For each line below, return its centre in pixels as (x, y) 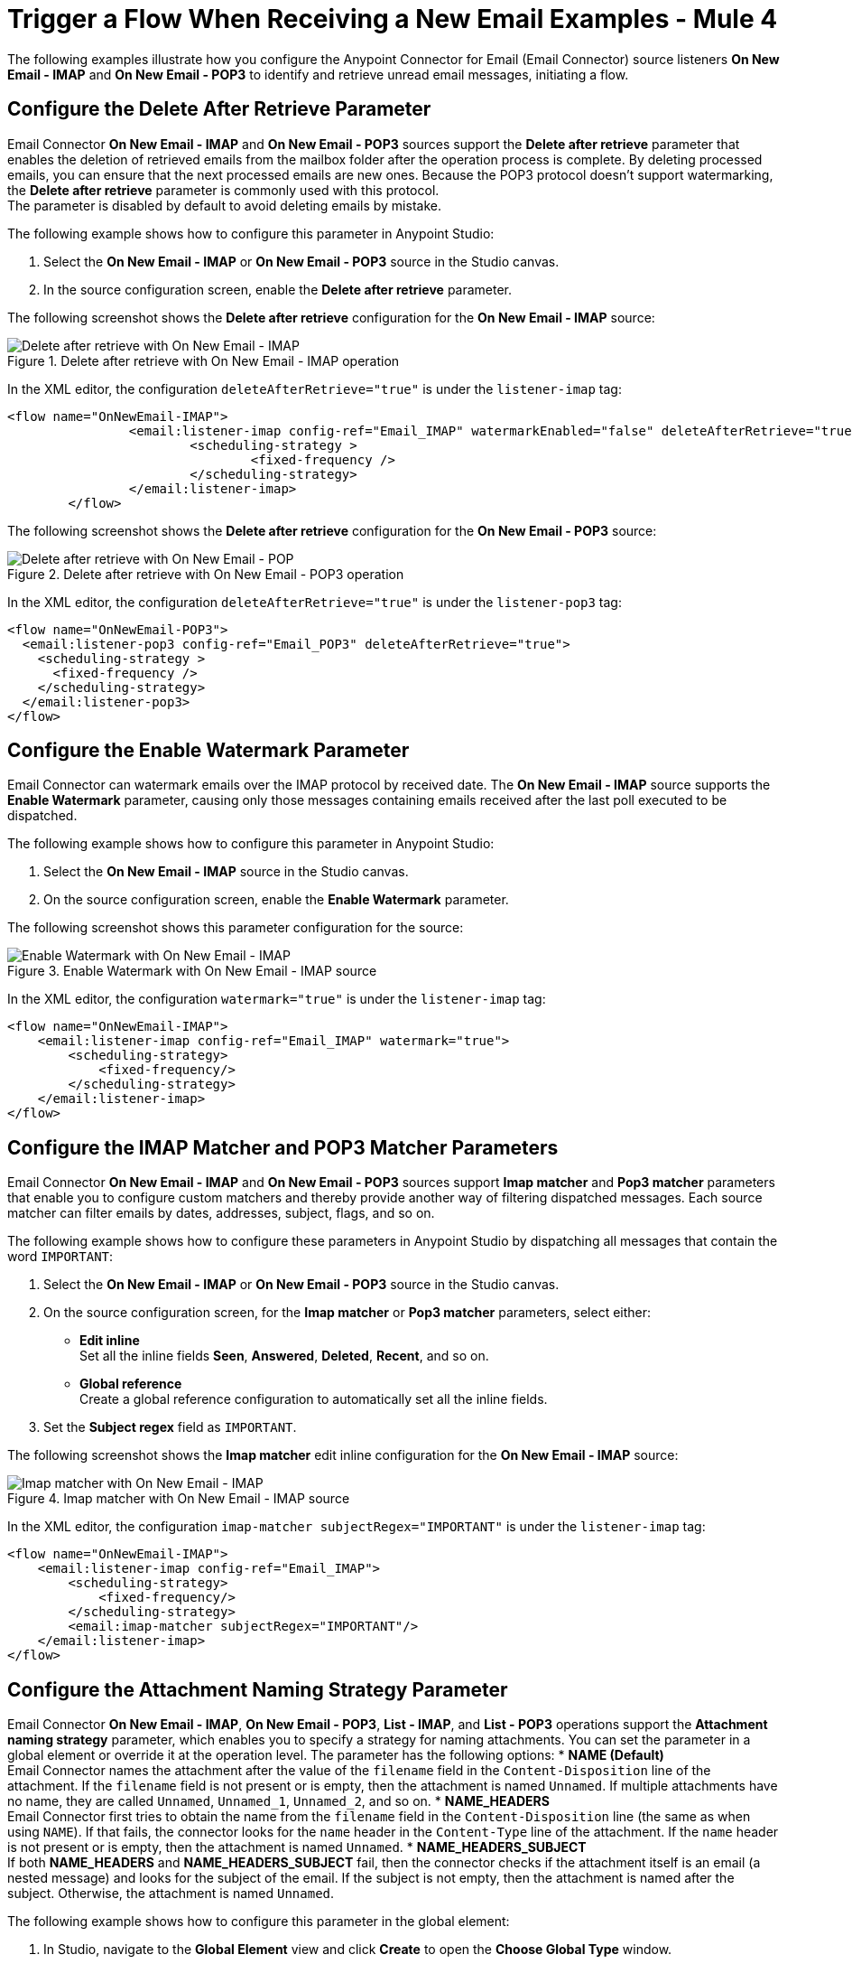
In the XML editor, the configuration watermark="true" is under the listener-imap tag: (277, 999)
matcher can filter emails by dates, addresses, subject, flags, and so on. (221, 1213)
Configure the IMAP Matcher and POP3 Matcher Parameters (283, 1147)
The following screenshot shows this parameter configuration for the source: (236, 928)
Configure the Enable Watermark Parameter (208, 751)
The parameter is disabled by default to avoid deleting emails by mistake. (224, 205)
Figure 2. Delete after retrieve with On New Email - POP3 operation (206, 574)
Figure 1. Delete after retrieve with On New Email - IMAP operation (204, 360)
